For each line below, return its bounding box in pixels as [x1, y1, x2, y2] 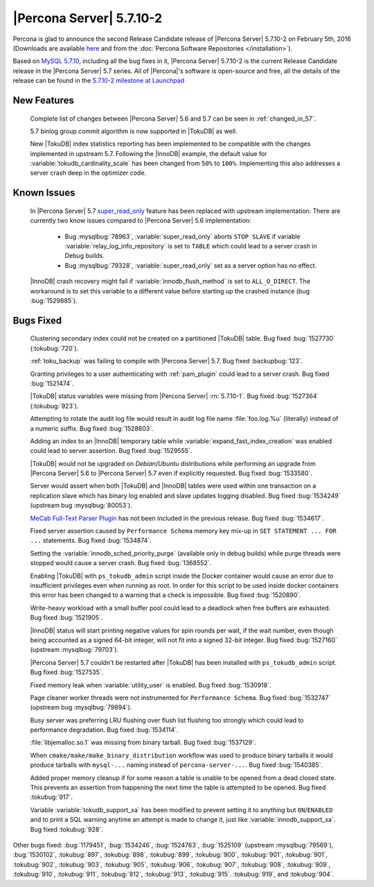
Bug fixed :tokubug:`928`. [30, 825, 103, 834]
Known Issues [12, 187, 75, 199]
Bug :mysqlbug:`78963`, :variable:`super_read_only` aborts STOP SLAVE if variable [64, 232, 301, 241]
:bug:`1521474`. [30, 379, 74, 388]
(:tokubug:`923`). [30, 402, 79, 410]
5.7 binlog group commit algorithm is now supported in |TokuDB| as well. [30, 127, 238, 135]
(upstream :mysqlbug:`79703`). [30, 646, 119, 654]
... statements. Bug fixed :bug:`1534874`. [30, 536, 152, 544]
